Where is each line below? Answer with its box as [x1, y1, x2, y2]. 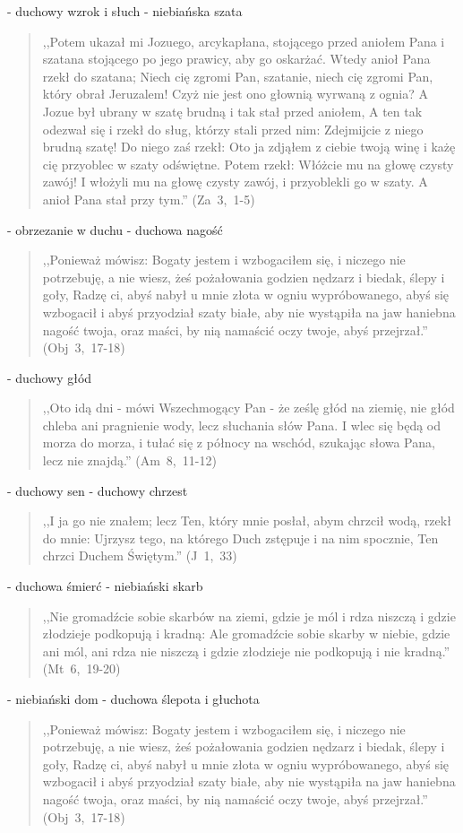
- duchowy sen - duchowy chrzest [7, 481, 188, 499]
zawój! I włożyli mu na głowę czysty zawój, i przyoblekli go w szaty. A [42, 172, 428, 191]
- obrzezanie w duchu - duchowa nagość [7, 220, 223, 239]
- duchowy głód [7, 368, 92, 386]
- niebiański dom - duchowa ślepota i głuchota [7, 690, 260, 707]
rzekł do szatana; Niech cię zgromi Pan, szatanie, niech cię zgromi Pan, [42, 66, 433, 85]
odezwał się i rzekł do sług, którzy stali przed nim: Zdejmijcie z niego [42, 119, 424, 138]
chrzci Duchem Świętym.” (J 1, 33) [42, 546, 237, 565]
